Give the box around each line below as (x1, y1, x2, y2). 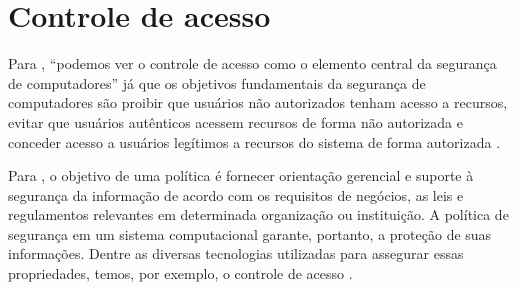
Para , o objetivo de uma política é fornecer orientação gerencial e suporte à (8, 165, 474, 186)
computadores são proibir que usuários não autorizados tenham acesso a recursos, (8, 92, 508, 113)
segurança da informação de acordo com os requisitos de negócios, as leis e (8, 184, 464, 205)
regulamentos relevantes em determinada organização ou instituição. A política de (8, 204, 509, 225)
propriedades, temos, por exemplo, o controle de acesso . (8, 263, 353, 284)
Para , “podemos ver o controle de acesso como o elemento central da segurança (8, 53, 497, 74)
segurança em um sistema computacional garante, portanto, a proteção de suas (8, 223, 492, 244)
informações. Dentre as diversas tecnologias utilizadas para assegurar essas (8, 243, 464, 264)
